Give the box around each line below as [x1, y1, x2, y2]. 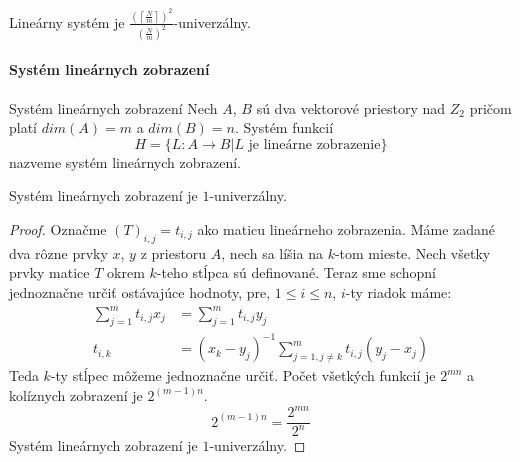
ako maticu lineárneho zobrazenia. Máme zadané [197, 218, 496, 239]
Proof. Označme [9, 218, 107, 239]
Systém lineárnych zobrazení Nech [9, 97, 218, 118]
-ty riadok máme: [345, 281, 452, 302]
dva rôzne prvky [9, 242, 108, 263]
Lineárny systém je [9, 11, 125, 32]
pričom [469, 97, 512, 118]
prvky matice [9, 262, 90, 283]
